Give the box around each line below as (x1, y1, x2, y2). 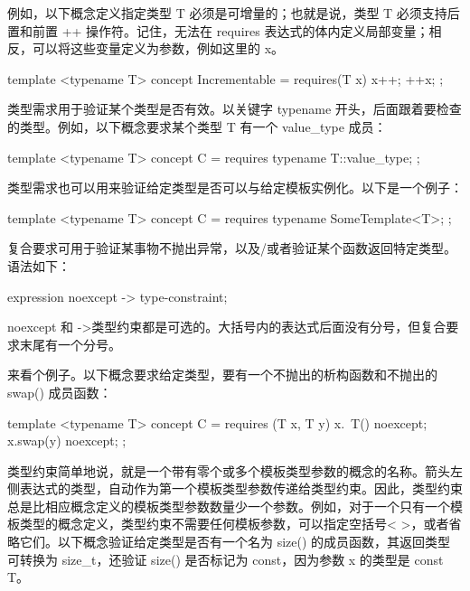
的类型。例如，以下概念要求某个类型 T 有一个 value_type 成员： (7, 117, 387, 136)
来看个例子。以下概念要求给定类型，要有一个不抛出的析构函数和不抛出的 (7, 365, 437, 384)
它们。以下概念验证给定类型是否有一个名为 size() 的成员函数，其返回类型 (19, 532, 451, 551)
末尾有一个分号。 (19, 334, 121, 353)
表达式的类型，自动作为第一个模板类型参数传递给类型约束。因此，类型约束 (19, 479, 463, 498)
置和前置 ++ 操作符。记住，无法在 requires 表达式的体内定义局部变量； (7, 21, 429, 40)
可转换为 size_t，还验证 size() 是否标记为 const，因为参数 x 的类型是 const (7, 549, 444, 568)
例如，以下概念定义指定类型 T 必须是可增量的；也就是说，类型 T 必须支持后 (7, 4, 460, 22)
